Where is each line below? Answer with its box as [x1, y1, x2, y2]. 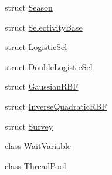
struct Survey [5, 120, 53, 132]
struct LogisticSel [5, 41, 67, 53]
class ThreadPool [5, 159, 66, 171]
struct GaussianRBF [5, 80, 79, 93]
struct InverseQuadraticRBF [5, 100, 107, 112]
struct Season [5, 1, 53, 13]
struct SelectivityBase [5, 21, 83, 33]
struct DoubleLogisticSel [5, 60, 93, 72]
